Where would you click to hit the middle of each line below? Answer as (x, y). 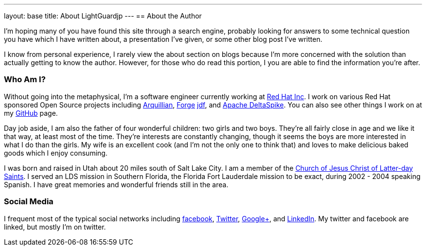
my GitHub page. (31, 113)
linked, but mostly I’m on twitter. (55, 227)
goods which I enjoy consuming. (56, 153)
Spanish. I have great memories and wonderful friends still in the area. (116, 184)
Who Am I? (25, 80)
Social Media (29, 202)
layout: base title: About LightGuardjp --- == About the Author (103, 16)
